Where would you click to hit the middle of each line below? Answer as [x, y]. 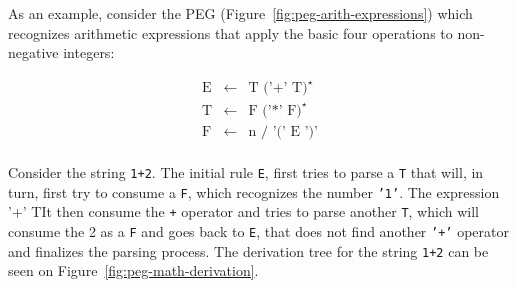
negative [33, 52]
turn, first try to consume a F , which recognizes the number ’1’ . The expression [254, 191]
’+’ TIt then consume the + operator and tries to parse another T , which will [243, 211]
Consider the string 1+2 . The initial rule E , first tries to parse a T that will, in [246, 171]
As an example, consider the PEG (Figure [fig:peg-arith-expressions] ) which [240, 13]
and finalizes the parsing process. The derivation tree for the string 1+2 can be [248, 250]
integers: [89, 52]
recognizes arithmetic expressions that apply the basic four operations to [230, 32]
